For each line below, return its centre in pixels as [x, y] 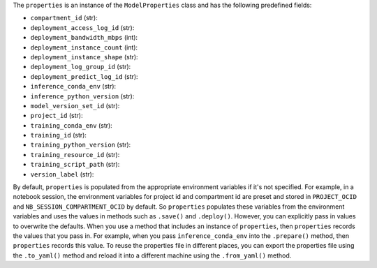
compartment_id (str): [64, 18]
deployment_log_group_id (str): [81, 67]
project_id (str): [57, 116]
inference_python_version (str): [82, 96]
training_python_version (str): [81, 145]
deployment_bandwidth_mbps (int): [84, 38]
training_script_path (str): [75, 165]
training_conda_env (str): [72, 125]
